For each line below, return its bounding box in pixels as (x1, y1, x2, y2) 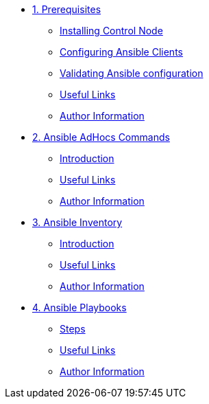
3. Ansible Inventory (32, 216, 123, 228)
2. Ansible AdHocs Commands (32, 131, 170, 143)
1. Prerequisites (32, 3, 101, 15)
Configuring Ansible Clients (60, 46, 183, 58)
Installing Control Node (60, 25, 163, 36)
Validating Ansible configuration (60, 67, 204, 79)
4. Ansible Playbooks (32, 302, 127, 313)
